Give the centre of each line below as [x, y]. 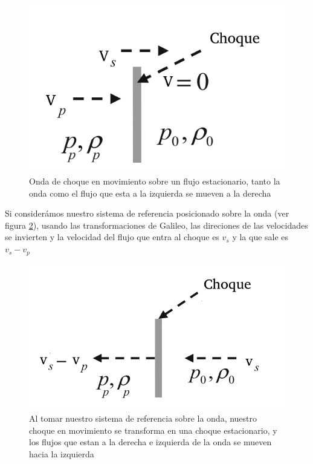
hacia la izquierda [62, 453]
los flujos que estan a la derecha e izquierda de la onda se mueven [150, 442]
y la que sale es [260, 237]
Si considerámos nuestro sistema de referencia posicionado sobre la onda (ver [147, 213]
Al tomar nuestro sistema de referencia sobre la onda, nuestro [143, 418]
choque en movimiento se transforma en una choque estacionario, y [153, 430]
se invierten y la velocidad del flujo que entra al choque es [112, 237]
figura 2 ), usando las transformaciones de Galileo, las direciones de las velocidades [156, 225]
